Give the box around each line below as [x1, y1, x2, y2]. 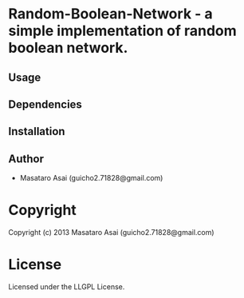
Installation [8, 125, 65, 138]
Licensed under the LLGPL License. [8, 282, 125, 292]
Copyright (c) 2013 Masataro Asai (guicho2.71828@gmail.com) [8, 228, 214, 237]
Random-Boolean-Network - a [8, 5, 213, 23]
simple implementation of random [8, 22, 237, 40]
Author [8, 152, 44, 165]
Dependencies [8, 97, 82, 111]
